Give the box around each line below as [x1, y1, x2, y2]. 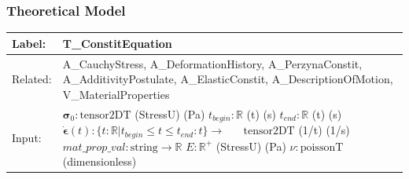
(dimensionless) [62, 153, 137, 170]
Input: [12, 129, 42, 145]
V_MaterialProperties [62, 86, 170, 102]
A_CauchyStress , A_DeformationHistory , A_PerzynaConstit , [62, 55, 363, 71]
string [130, 141, 158, 153]
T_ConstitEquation [62, 35, 172, 51]
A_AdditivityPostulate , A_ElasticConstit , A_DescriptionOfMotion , [62, 71, 393, 87]
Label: [12, 35, 46, 51]
